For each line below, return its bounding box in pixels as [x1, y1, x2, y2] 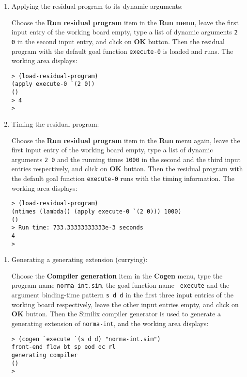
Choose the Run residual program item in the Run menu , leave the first [11, 17, 239, 27]
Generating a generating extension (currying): [11, 254, 148, 264]
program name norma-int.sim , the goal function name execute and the [11, 280, 230, 290]
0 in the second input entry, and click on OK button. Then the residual [11, 36, 225, 46]
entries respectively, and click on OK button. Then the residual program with [11, 164, 243, 174]
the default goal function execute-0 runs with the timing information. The [11, 173, 234, 183]
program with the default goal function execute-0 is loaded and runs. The [11, 46, 233, 56]
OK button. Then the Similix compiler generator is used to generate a [11, 309, 221, 319]
